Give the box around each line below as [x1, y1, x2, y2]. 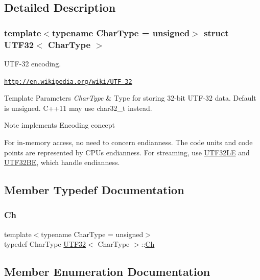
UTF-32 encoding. [4, 58, 61, 68]
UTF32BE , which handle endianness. [4, 157, 120, 168]
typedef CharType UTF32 [4, 239, 86, 249]
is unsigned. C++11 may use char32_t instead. [4, 102, 152, 113]
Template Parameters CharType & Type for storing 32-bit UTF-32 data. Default [4, 92, 256, 103]
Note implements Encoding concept [4, 120, 115, 130]
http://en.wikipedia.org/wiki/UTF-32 [4, 78, 132, 85]
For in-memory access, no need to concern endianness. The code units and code [4, 136, 253, 147]
